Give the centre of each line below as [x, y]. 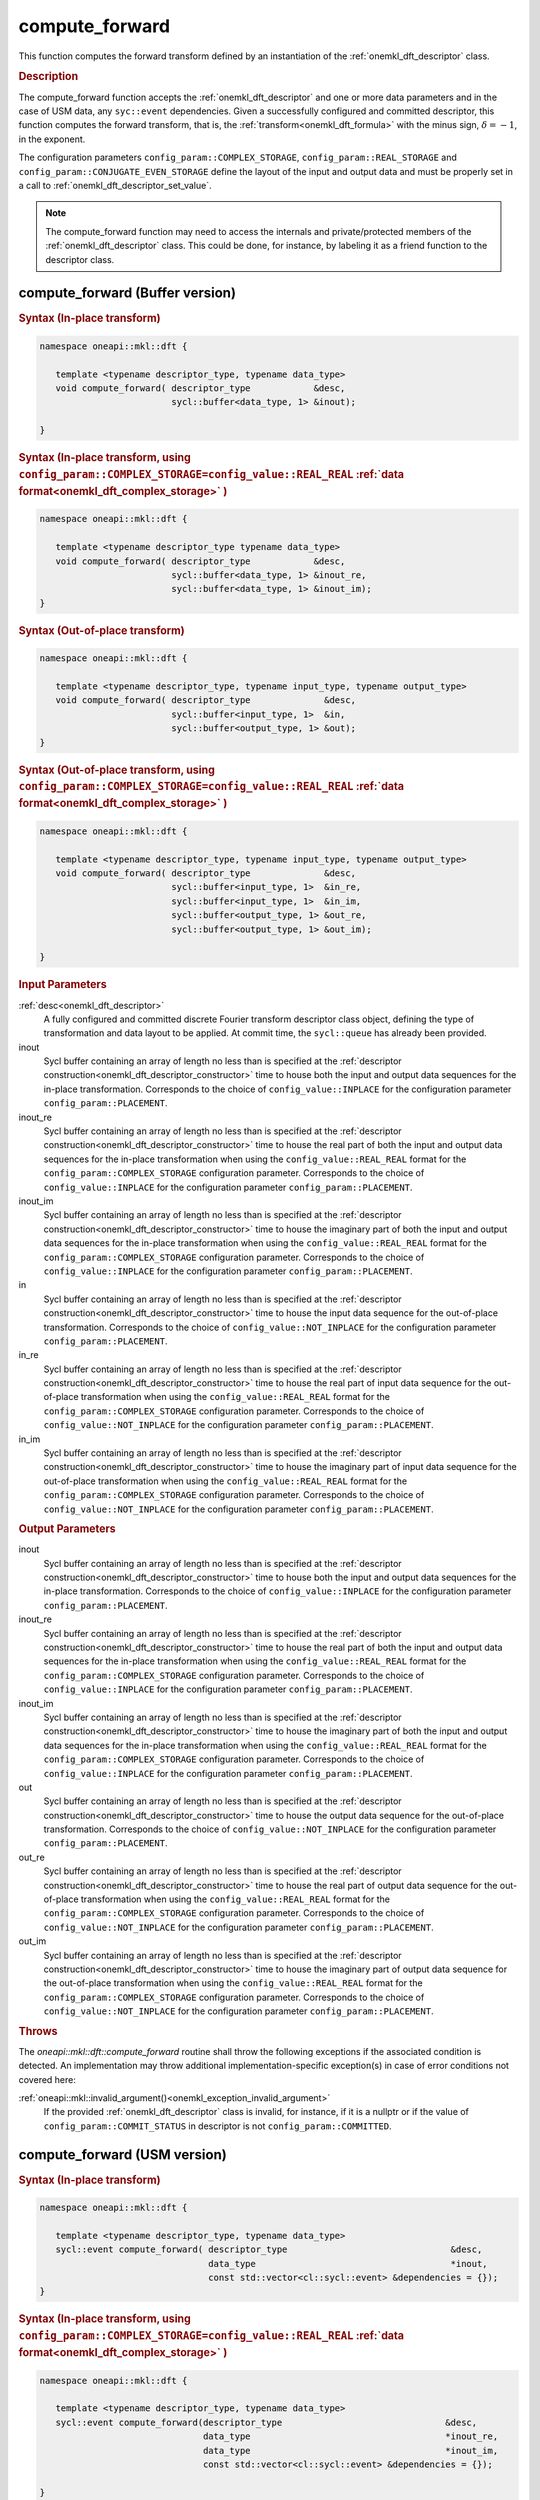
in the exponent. [52, 139]
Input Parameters [62, 985]
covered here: [47, 2079]
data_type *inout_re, [350, 2436]
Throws [38, 2031]
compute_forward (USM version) [122, 2154]
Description [48, 77]
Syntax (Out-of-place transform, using [116, 770]
